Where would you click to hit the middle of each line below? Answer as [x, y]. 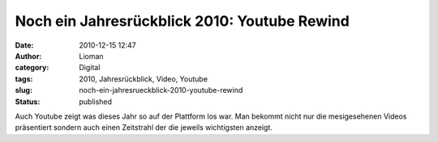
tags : [24, 79]
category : [32, 68]
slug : [24, 90]
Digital [90, 68]
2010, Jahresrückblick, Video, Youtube [144, 79]
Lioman [92, 56]
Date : [24, 45]
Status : [28, 102]
